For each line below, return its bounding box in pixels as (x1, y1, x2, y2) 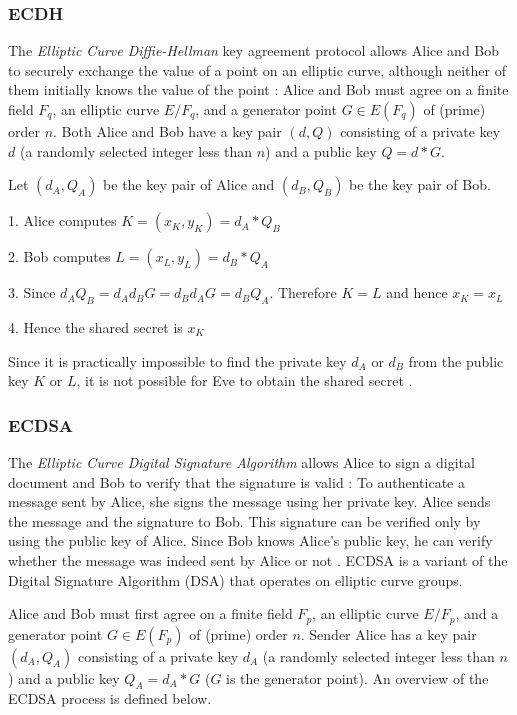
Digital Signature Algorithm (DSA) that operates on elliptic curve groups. (8, 569, 463, 590)
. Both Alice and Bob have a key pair (53, 121, 282, 141)
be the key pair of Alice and (103, 174, 275, 195)
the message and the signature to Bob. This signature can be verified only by (8, 510, 481, 531)
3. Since (8, 282, 56, 303)
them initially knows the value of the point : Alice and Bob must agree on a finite (8, 79, 509, 100)
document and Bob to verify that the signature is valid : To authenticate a (8, 471, 465, 492)
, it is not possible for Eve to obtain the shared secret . (76, 370, 413, 391)
